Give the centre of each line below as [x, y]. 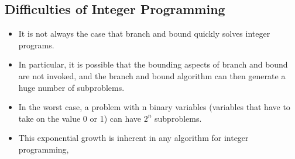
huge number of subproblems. [71, 87]
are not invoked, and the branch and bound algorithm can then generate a [152, 75]
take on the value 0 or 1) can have [80, 118]
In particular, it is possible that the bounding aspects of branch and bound [153, 64]
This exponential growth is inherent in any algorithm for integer [133, 138]
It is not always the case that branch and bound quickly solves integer [144, 33]
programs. [36, 45]
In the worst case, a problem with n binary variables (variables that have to [154, 107]
